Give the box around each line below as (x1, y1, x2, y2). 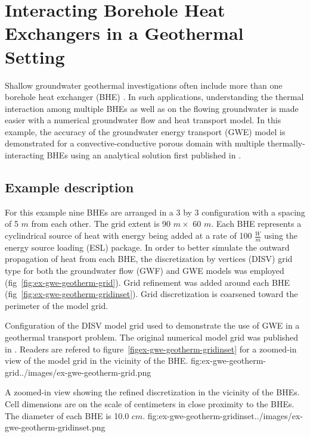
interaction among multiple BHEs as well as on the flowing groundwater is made (5, 102, 299, 114)
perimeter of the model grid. (5, 299, 108, 311)
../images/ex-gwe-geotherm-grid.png (19, 366, 151, 378)
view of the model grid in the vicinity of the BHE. (5, 354, 188, 367)
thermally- (267, 137, 305, 149)
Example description (5, 178, 134, 196)
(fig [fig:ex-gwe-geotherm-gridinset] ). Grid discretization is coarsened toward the (5, 288, 298, 300)
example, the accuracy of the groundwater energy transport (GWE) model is (5, 125, 286, 138)
